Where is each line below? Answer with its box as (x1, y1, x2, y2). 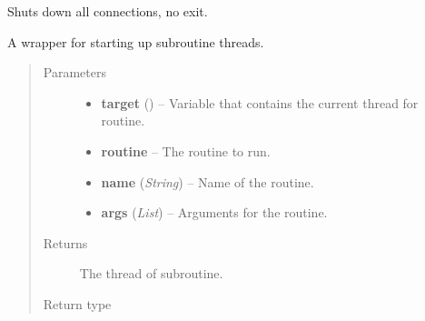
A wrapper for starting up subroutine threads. (7, 32, 264, 51)
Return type (43, 294, 112, 313)
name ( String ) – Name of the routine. (101, 172, 314, 191)
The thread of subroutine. (79, 264, 223, 283)
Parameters (43, 63, 106, 82)
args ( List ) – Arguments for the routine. (101, 203, 328, 222)
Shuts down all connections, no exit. (7, 2, 208, 20)
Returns (43, 233, 88, 252)
